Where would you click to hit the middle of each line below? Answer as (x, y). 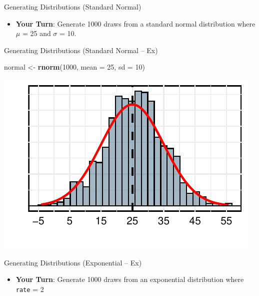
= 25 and (36, 33)
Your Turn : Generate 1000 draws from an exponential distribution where (130, 279)
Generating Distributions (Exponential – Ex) (73, 262)
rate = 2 (30, 289)
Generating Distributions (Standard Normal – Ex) (81, 50)
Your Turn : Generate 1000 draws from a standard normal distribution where (135, 23)
